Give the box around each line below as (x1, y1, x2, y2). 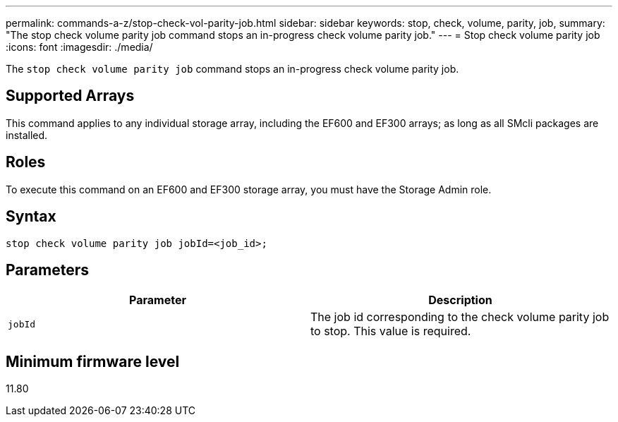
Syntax (6, 207, 56, 226)
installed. (6, 128, 48, 141)
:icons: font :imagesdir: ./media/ (6, 41, 153, 53)
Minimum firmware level (6, 352, 180, 370)
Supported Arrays (6, 87, 135, 105)
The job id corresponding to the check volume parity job (310, 310, 610, 325)
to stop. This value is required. (310, 324, 471, 339)
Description (428, 293, 492, 308)
